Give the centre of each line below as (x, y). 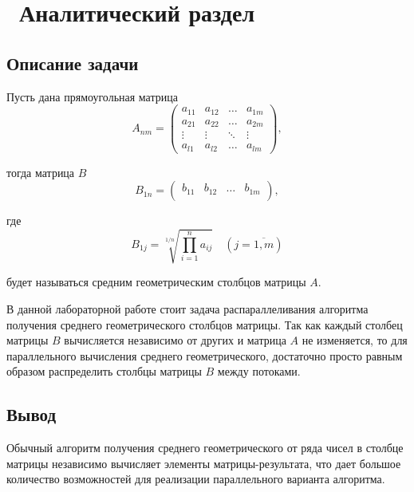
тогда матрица (41, 172)
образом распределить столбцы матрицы (104, 371)
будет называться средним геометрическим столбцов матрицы (156, 282)
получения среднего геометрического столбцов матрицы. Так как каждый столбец (205, 324)
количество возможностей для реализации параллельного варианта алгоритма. (196, 479)
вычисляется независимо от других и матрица (175, 340)
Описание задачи (73, 63)
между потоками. (259, 371)
